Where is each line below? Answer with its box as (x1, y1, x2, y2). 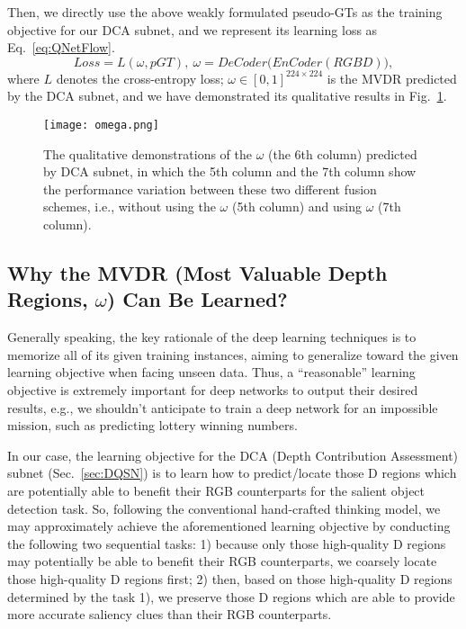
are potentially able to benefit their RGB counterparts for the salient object (7, 481, 426, 499)
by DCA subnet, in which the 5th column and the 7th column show (43, 162, 417, 181)
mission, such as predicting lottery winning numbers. (7, 416, 298, 435)
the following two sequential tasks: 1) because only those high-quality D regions (7, 534, 446, 553)
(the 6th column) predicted (268, 144, 417, 163)
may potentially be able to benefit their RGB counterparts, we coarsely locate (7, 552, 437, 571)
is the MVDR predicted (327, 68, 457, 87)
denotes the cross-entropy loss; (56, 68, 224, 87)
